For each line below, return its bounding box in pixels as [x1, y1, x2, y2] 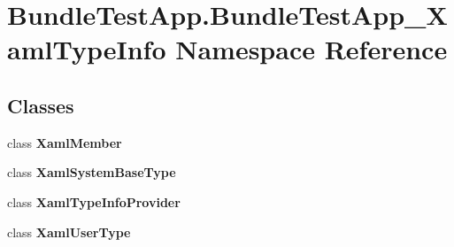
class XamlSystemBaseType [7, 163, 176, 181]
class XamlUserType [7, 222, 131, 241]
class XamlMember [7, 133, 122, 151]
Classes [7, 91, 74, 119]
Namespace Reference [175, 31, 448, 67]
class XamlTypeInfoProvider [7, 192, 181, 211]
